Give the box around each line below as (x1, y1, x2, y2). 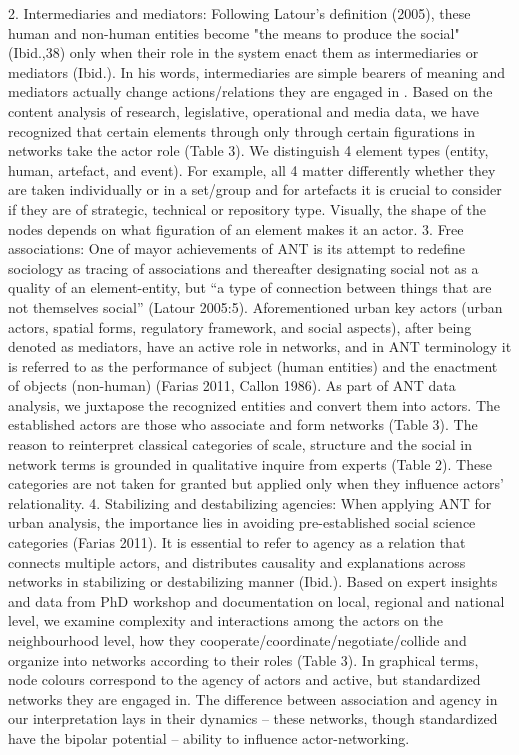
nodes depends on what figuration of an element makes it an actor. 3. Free (8, 218, 464, 239)
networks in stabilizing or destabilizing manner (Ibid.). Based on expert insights (8, 571, 498, 592)
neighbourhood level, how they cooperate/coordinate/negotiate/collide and (8, 630, 467, 650)
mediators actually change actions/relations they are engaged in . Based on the (8, 81, 493, 102)
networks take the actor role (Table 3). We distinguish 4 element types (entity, (8, 140, 489, 161)
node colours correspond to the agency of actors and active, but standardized (8, 669, 481, 690)
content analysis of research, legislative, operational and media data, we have (8, 100, 479, 121)
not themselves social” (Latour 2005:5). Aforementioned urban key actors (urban (8, 296, 503, 317)
